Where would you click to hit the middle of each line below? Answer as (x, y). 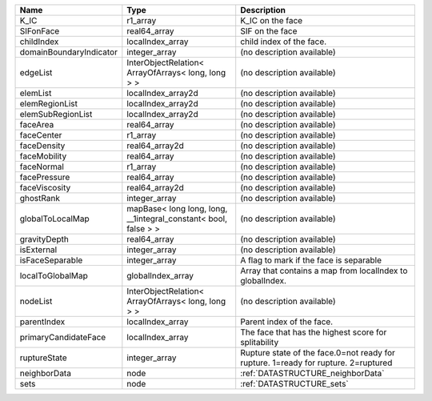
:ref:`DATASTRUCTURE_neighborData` (312, 373)
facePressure (45, 177)
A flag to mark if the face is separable (311, 260)
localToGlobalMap (54, 276)
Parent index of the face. (287, 322)
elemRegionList (49, 104)
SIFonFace (40, 31)
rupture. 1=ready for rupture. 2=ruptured (316, 363)
